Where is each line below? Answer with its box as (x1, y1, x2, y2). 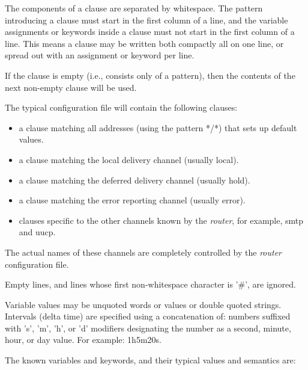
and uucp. (19, 226, 56, 238)
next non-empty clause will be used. (5, 81, 137, 93)
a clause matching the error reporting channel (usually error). (19, 194, 246, 206)
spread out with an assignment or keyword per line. (5, 49, 195, 61)
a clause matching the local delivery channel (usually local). (19, 153, 239, 165)
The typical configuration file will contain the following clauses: (5, 101, 238, 114)
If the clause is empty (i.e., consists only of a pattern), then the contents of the (5, 69, 295, 81)
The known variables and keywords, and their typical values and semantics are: (5, 354, 296, 366)
